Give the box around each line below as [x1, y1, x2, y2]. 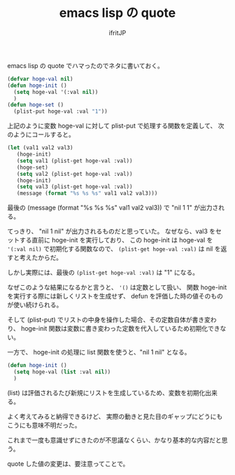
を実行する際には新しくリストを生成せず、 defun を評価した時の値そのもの [7, 292, 224, 301]
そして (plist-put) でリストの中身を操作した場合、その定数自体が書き [7, 315, 205, 324]
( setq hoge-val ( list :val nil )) [13, 369, 111, 376]
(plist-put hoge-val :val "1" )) [13, 108, 108, 115]
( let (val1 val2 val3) [7, 144, 73, 151]
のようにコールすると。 [7, 130, 75, 139]
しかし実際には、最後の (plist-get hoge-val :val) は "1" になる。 [7, 268, 199, 277]
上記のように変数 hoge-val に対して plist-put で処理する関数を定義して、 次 [7, 122, 225, 130]
